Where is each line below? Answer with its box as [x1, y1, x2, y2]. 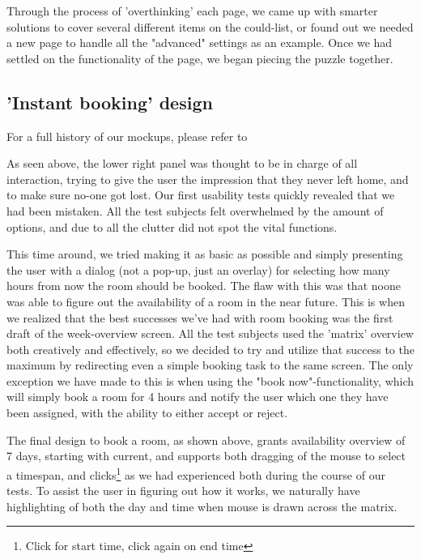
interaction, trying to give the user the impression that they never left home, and [6, 170, 409, 187]
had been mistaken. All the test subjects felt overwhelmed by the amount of [6, 202, 384, 219]
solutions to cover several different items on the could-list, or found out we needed [6, 18, 414, 35]
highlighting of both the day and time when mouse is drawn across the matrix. [6, 497, 398, 514]
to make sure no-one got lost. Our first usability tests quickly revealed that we [6, 186, 395, 203]
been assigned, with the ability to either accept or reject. [6, 404, 288, 421]
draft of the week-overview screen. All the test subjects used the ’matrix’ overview [6, 325, 414, 342]
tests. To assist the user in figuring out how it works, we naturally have [6, 482, 360, 499]
